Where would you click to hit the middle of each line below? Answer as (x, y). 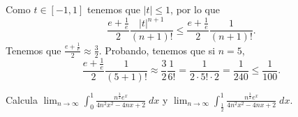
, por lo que (195, 9)
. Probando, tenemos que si (157, 50)
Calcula (22, 99)
